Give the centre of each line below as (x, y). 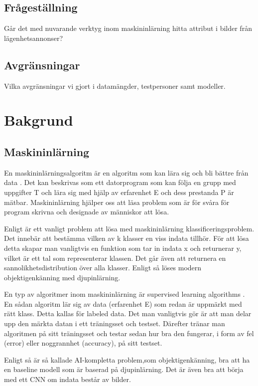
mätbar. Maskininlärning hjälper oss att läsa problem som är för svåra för (117, 202)
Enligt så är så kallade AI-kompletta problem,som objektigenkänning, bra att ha (127, 359)
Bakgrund (39, 120)
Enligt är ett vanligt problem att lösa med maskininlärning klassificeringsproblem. (129, 228)
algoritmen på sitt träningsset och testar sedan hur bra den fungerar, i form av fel (129, 333)
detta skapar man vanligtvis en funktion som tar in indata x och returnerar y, (123, 248)
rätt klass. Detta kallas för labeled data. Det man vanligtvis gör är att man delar (128, 313)
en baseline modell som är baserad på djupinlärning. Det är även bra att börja (124, 369)
